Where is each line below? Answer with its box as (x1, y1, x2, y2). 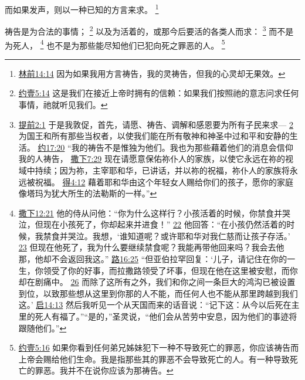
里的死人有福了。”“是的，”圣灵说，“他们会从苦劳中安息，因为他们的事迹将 (18, 310, 297, 323)
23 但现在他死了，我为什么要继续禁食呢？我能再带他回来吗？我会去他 (18, 241, 284, 253)
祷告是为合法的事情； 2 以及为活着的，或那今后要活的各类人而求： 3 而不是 (5, 23, 294, 37)
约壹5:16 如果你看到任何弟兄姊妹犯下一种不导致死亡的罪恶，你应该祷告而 (18, 341, 299, 354)
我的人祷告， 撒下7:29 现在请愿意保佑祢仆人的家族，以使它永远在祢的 (18, 152, 286, 165)
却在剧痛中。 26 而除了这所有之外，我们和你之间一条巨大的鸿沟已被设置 (18, 276, 296, 288)
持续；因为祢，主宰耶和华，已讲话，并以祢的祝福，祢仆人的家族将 (35, 164, 290, 176)
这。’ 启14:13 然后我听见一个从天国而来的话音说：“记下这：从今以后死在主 (18, 298, 300, 311)
